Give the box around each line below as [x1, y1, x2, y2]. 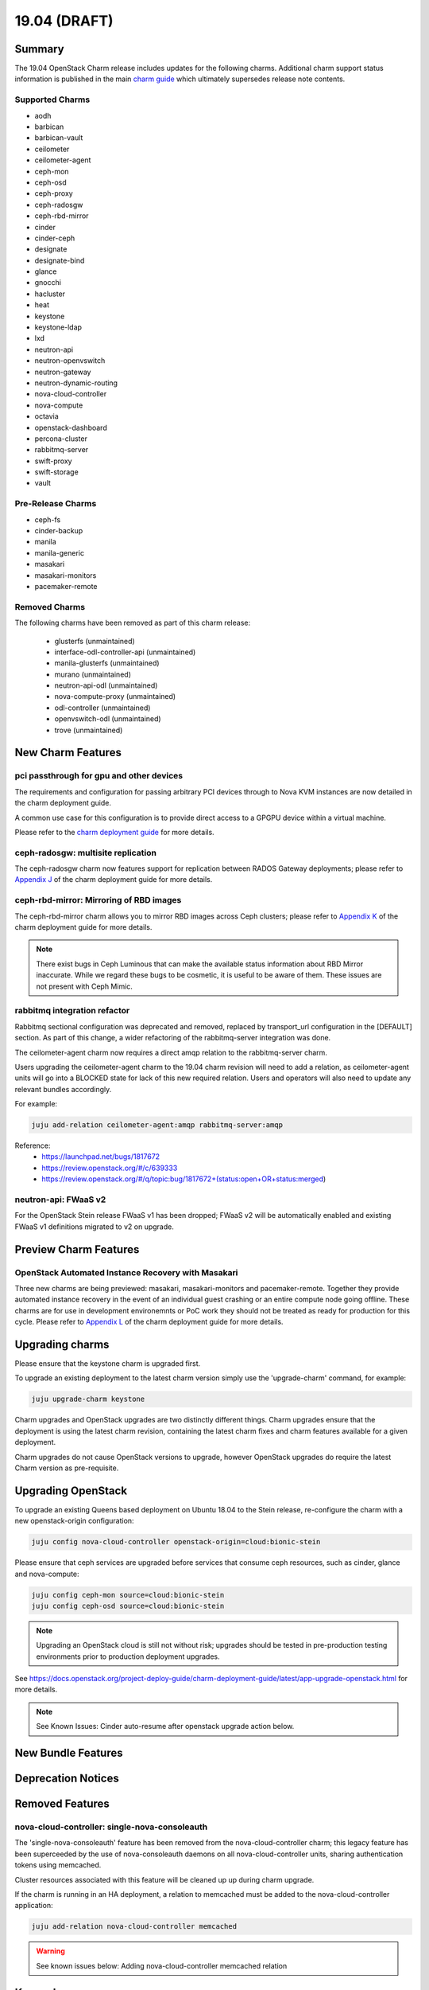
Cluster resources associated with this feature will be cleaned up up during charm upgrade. [14, 1875, 315, 1884]
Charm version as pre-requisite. [14, 1463, 119, 1473]
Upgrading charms [14, 1337, 110, 1351]
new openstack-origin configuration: [14, 1516, 134, 1526]
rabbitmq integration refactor [14, 1005, 130, 1016]
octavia [34, 412, 59, 421]
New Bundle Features [14, 1746, 123, 1760]
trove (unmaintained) [54, 725, 123, 735]
